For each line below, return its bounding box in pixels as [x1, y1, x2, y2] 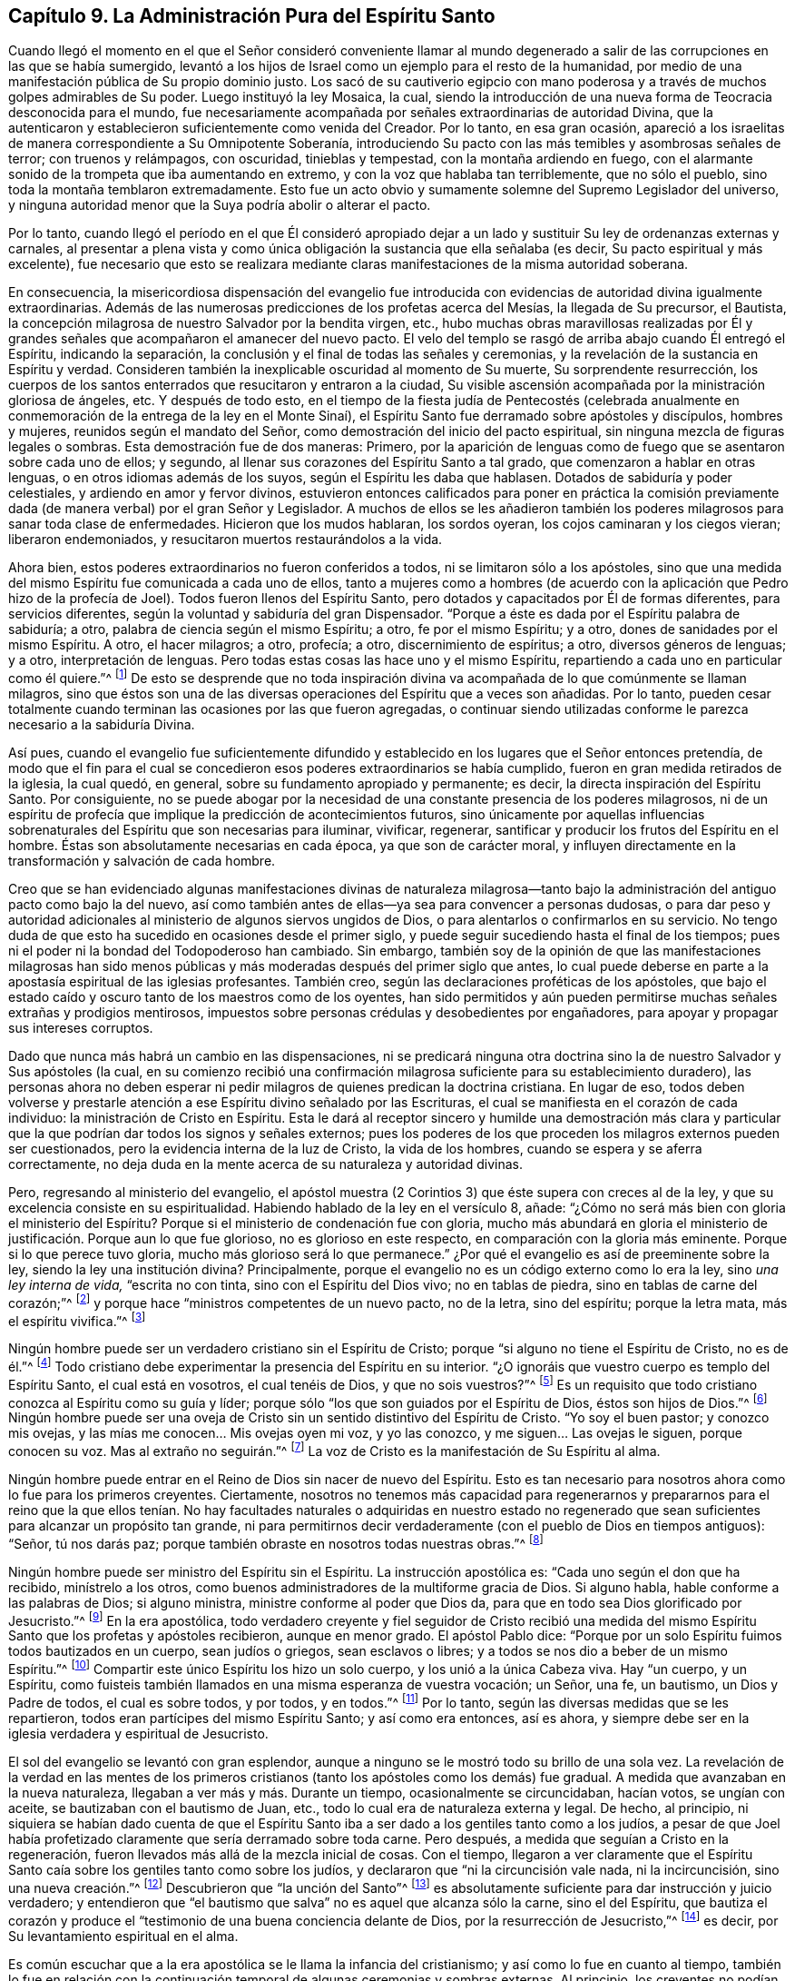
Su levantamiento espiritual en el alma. [8, 1927, 239, 1944]
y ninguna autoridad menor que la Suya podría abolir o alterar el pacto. [8, 197, 431, 213]
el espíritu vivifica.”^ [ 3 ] [8, 1310, 146, 1329]
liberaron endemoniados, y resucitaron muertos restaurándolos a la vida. [8, 531, 443, 548]
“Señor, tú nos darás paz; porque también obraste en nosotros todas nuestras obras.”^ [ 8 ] [8, 1533, 544, 1551]
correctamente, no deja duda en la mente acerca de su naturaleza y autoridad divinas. [8, 1156, 523, 1173]
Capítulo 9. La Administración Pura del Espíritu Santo [8, 5, 496, 27]
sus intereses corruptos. [8, 1020, 153, 1036]
